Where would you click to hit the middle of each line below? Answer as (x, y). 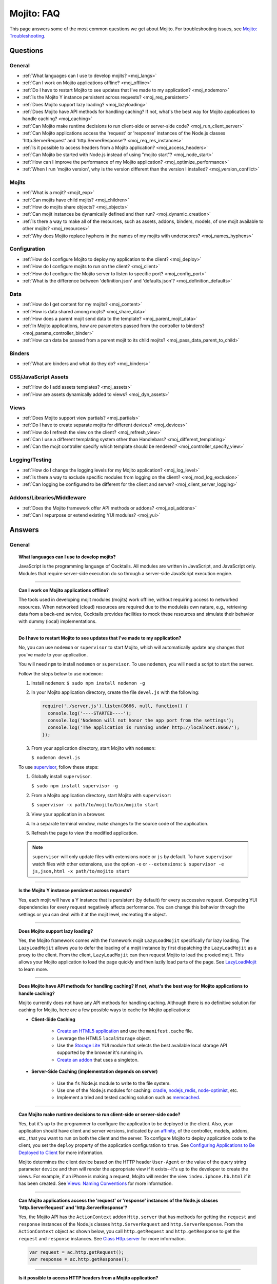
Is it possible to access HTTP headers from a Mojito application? (88, 1278)
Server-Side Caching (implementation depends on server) (95, 1071)
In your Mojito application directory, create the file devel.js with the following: (115, 692)
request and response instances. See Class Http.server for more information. (102, 1238)
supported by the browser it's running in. (100, 1052)
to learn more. (33, 969)
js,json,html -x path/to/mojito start (81, 871)
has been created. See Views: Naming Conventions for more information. (96, 1183)
